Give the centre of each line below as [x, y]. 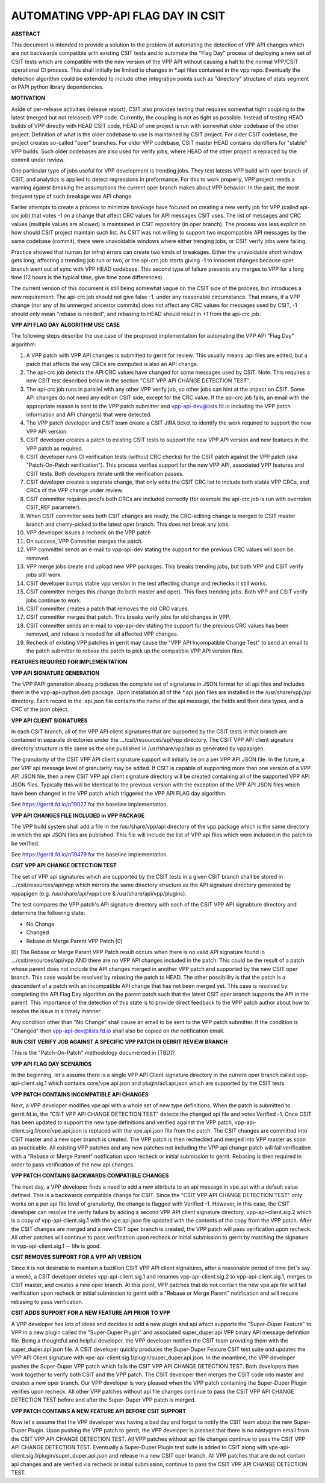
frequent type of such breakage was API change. [72, 196]
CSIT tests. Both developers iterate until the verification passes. [105, 473]
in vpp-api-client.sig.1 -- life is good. [56, 1246]
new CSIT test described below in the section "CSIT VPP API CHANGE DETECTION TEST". [138, 381]
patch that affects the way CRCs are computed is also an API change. [112, 364]
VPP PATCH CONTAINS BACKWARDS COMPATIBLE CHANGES [90, 1175]
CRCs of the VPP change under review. [75, 490]
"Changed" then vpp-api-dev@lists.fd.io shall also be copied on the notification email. [118, 1031]
